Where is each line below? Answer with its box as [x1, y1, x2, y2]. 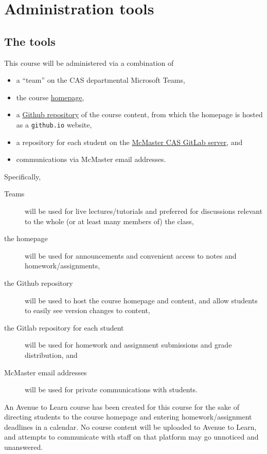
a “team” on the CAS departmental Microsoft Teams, [16, 75, 185, 85]
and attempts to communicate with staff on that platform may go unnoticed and [4, 431, 259, 442]
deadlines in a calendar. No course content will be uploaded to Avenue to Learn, [4, 421, 257, 432]
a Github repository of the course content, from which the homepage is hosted [16, 109, 263, 120]
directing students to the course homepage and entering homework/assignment [4, 411, 252, 422]
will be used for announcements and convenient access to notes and [25, 250, 237, 261]
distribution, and [25, 349, 78, 360]
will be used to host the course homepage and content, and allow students [25, 295, 258, 305]
